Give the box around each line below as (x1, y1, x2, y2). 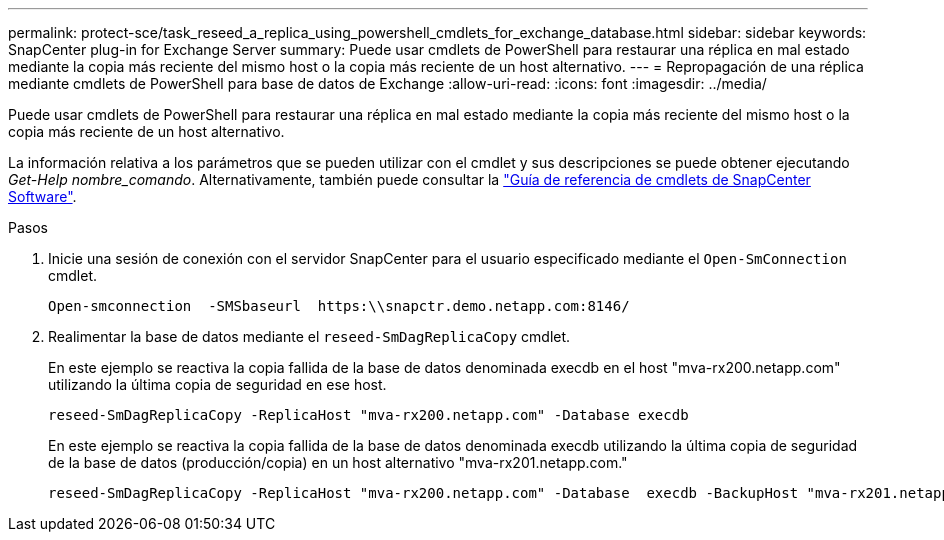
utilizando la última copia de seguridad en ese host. (48, 376, 387, 393)
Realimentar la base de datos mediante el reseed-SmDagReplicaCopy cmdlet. (48, 328, 571, 345)
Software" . (8, 188, 77, 205)
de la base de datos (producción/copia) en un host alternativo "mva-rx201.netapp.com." (48, 454, 628, 471)
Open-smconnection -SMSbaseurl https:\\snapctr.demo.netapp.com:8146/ (48, 298, 630, 314)
